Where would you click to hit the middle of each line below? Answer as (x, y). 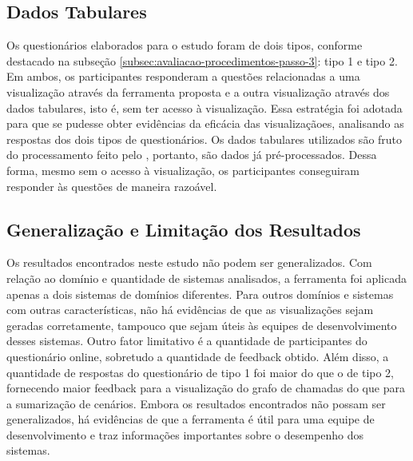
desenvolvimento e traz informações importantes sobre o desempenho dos (185, 434)
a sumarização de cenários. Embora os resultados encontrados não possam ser (196, 403)
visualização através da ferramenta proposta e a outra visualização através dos (198, 91)
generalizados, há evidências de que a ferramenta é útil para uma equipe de (191, 419)
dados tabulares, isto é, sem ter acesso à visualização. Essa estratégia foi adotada (205, 107)
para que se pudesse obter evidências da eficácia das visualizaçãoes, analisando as (205, 123)
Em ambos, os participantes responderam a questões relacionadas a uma (183, 76)
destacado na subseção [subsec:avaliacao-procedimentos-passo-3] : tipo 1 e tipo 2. (202, 60)
